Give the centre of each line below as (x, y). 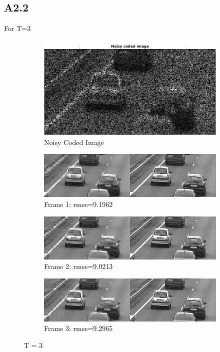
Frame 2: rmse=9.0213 (78, 266)
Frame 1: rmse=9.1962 (78, 204)
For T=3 (17, 28)
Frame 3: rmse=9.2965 (78, 328)
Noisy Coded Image (74, 142)
